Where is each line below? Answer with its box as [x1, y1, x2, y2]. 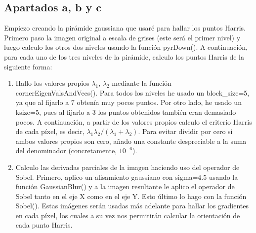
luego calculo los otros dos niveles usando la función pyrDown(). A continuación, [4, 42, 248, 52]
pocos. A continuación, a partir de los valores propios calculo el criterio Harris [15, 116, 252, 127]
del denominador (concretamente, [15, 145, 117, 156]
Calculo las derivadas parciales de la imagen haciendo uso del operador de [15, 162, 240, 172]
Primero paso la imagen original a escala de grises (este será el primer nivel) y [4, 32, 241, 42]
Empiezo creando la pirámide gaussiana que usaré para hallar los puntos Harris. [4, 23, 246, 33]
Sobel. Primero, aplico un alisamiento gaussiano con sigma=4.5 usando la [15, 171, 238, 182]
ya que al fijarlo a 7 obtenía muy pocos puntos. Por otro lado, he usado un [15, 97, 242, 107]
